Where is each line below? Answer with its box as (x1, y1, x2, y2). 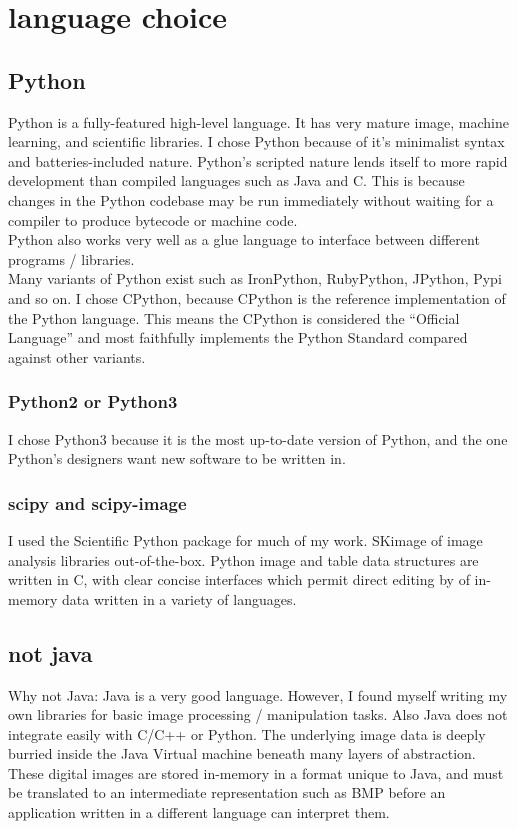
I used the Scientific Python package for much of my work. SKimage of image (8, 529, 483, 550)
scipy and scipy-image (8, 490, 187, 515)
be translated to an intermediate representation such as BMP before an (8, 782, 446, 803)
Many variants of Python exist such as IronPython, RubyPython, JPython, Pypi (8, 268, 502, 289)
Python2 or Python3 (8, 389, 178, 414)
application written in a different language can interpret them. (8, 802, 390, 823)
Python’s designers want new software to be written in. (8, 448, 346, 469)
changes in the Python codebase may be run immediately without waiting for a (8, 189, 494, 210)
